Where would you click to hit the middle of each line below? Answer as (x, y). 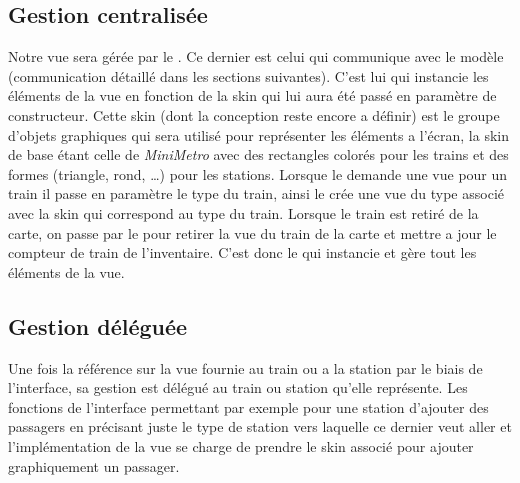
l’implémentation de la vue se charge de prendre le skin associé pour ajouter (241, 445)
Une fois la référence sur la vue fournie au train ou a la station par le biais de (245, 367)
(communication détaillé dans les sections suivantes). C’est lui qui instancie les (248, 75)
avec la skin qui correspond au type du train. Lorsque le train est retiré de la (243, 212)
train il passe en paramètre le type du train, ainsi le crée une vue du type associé (256, 193)
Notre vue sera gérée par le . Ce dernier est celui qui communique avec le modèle (256, 56)
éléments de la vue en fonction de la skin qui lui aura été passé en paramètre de (252, 95)
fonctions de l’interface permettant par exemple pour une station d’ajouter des (248, 406)
